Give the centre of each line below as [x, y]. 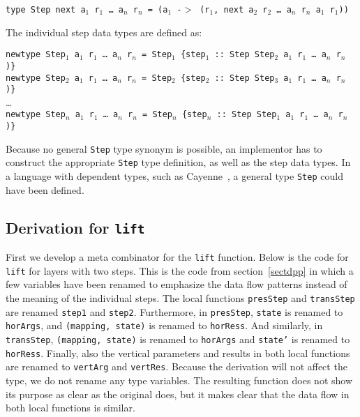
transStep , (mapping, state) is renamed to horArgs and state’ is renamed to [178, 339]
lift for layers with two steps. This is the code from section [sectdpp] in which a [180, 270]
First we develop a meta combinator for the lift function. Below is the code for [177, 257]
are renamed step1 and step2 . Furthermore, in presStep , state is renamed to [174, 311]
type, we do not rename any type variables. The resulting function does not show [179, 380]
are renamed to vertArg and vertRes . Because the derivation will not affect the [177, 366]
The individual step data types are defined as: [104, 32]
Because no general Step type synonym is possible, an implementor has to [164, 148]
